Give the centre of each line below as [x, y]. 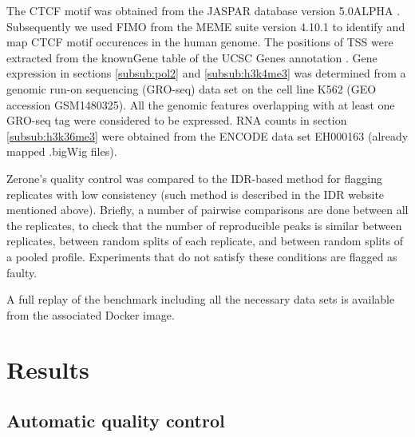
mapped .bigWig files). [62, 151]
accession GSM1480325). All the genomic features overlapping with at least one [201, 104]
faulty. [22, 272]
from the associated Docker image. [91, 314]
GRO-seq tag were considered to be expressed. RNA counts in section [177, 120]
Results [48, 369]
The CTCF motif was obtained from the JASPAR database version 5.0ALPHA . [204, 10]
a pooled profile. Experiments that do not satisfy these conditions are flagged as [202, 256]
